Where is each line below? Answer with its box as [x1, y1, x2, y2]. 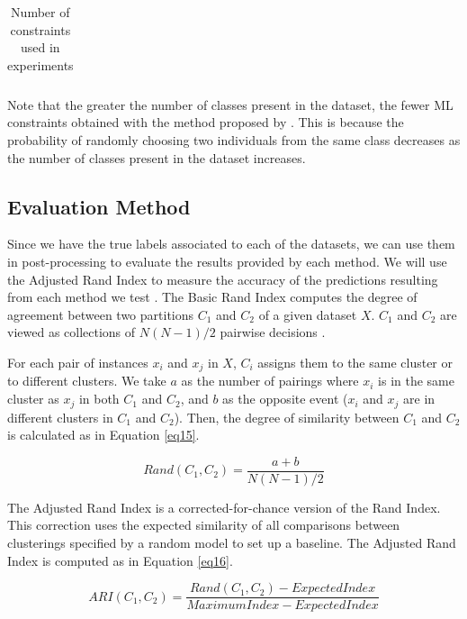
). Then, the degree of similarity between [174, 407, 400, 426]
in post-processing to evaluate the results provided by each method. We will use [7, 252, 447, 271]
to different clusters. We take [7, 371, 166, 390]
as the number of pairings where [181, 371, 359, 390]
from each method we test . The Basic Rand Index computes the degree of [7, 287, 418, 306]
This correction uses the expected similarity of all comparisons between [7, 515, 400, 534]
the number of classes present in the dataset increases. [7, 148, 306, 167]
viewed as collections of [7, 323, 136, 341]
